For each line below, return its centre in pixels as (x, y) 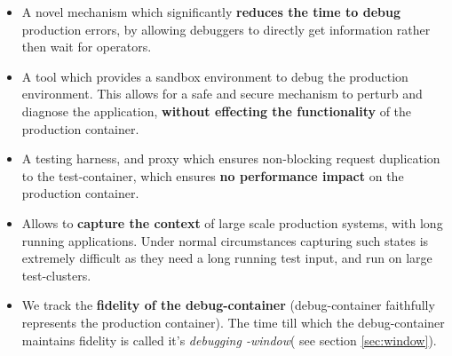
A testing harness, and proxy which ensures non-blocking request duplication (231, 158)
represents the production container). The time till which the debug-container (233, 322)
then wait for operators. (87, 47)
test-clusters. (56, 275)
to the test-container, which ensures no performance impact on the (213, 175)
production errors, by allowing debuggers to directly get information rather (226, 29)
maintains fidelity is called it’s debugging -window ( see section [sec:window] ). (229, 340)
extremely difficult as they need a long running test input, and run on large (227, 258)
